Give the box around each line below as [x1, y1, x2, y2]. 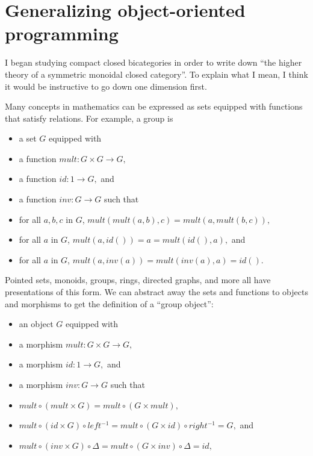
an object [19, 317, 54, 330]
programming [5, 21, 119, 46]
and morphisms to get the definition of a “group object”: [5, 297, 214, 310]
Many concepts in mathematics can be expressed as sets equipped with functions [5, 100, 303, 113]
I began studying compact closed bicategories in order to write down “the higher [5, 56, 302, 69]
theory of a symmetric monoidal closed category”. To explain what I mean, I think [5, 67, 308, 80]
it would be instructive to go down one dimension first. [5, 80, 207, 92]
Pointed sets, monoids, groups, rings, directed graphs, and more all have [5, 273, 271, 286]
